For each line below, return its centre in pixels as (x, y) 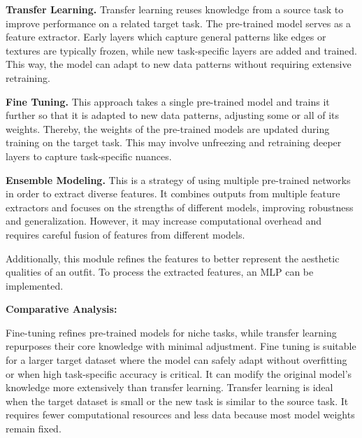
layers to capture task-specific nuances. (89, 156)
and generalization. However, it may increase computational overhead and (164, 221)
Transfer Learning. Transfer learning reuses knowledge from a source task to (175, 9)
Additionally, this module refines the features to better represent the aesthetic (173, 258)
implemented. (35, 285)
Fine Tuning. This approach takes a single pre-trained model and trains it (168, 101)
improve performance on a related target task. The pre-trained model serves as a (179, 23)
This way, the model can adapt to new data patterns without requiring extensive (179, 64)
